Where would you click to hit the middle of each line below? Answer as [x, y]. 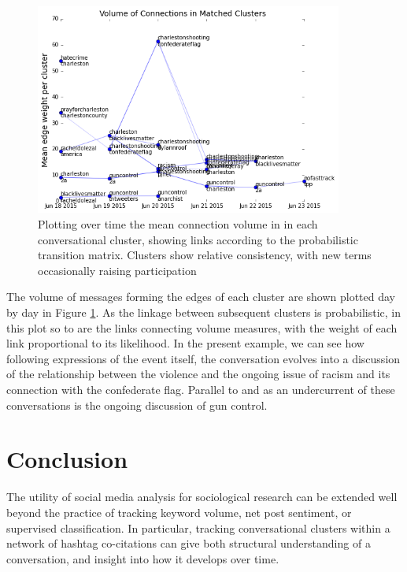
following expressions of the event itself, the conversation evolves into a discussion [203, 358]
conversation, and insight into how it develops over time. [143, 558]
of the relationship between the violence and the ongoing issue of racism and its [198, 374]
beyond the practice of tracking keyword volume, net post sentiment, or [179, 512]
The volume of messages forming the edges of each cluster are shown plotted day [201, 297]
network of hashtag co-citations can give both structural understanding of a [189, 543]
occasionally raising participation [117, 270]
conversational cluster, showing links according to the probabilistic [198, 239]
